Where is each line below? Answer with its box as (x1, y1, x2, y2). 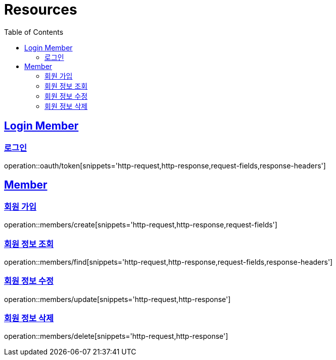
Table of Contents (4, 27, 64, 36)
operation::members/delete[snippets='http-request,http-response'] (4, 332, 228, 341)
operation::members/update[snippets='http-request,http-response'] (4, 294, 231, 304)
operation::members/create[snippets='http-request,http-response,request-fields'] (4, 220, 277, 229)
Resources (4, 1, 77, 18)
